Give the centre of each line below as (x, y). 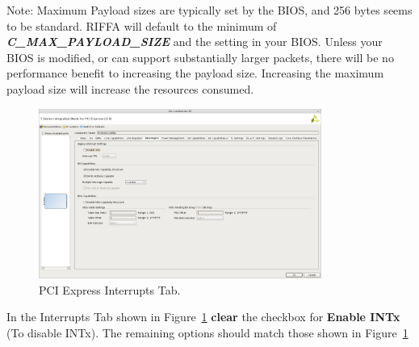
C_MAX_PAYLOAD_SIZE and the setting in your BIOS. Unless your (195, 42)
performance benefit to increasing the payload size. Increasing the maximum (195, 73)
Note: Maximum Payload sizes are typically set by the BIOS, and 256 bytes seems (209, 10)
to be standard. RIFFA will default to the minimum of (142, 25)
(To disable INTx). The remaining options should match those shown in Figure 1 (207, 332)
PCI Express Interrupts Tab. (110, 289)
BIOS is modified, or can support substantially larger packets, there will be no (200, 57)
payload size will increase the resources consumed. (130, 88)
